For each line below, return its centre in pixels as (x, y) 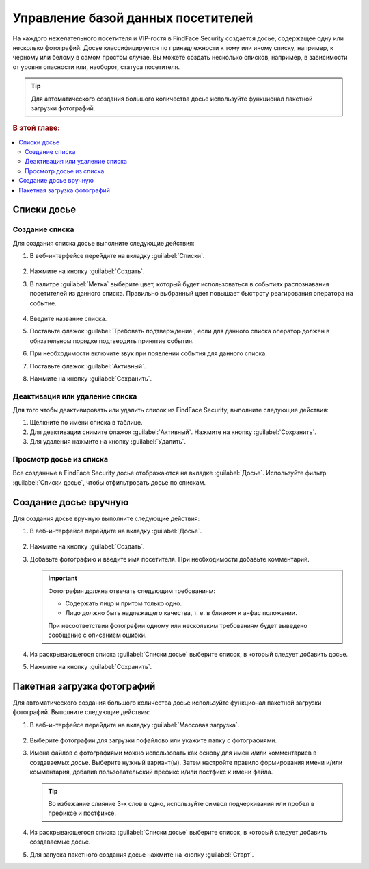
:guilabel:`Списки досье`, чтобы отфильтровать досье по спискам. (109, 482)
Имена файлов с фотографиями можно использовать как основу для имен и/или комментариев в (173, 753)
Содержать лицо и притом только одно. (124, 603)
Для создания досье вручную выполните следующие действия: (106, 518)
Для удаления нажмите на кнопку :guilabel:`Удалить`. (108, 442)
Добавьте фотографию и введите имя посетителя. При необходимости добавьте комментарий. (170, 559)
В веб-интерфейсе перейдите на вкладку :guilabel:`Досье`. (116, 531)
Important (63, 578)
